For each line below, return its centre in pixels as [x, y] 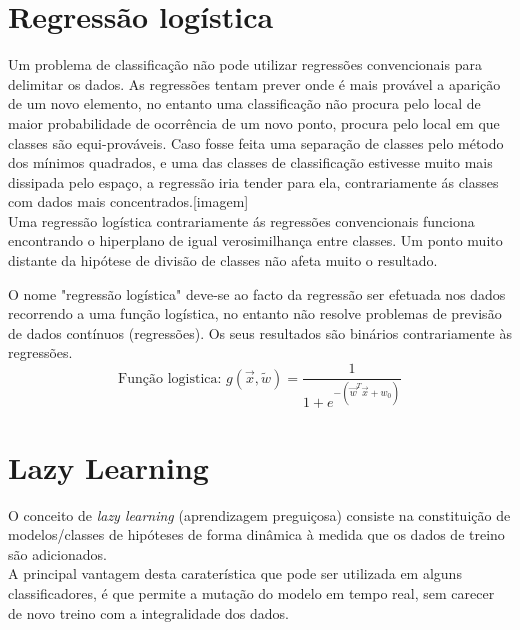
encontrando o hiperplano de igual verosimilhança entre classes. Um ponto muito [255, 240]
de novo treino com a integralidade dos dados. [149, 612]
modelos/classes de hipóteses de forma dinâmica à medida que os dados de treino [256, 534]
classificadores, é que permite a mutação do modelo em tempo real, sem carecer [251, 592]
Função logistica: [170, 378]
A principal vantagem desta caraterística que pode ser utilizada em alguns [235, 573]
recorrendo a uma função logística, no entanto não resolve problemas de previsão [255, 313]
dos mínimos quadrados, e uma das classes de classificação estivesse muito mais [250, 162]
